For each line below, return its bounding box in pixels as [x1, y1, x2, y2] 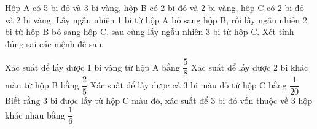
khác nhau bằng [5, 108, 65, 121]
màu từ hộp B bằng [5, 78, 79, 91]
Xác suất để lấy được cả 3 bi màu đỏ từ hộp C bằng [90, 78, 287, 91]
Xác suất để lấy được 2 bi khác [191, 60, 308, 73]
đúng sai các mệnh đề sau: [5, 37, 104, 50]
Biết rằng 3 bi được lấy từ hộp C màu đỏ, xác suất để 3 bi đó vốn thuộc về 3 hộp [5, 93, 313, 106]
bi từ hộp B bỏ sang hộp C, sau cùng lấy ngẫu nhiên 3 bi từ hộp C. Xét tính [5, 25, 294, 38]
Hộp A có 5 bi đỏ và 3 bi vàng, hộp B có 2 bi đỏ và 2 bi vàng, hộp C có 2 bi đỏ [5, 1, 304, 14]
